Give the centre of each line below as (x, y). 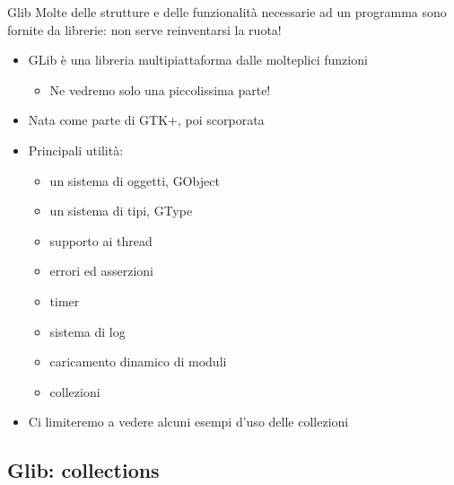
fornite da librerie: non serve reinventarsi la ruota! (144, 29)
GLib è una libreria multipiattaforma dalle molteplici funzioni (198, 60)
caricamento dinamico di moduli (138, 362)
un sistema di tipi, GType (121, 211)
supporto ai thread (101, 240)
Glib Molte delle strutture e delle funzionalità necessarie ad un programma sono (227, 12)
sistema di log (87, 331)
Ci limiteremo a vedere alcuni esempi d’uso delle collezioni (188, 422)
